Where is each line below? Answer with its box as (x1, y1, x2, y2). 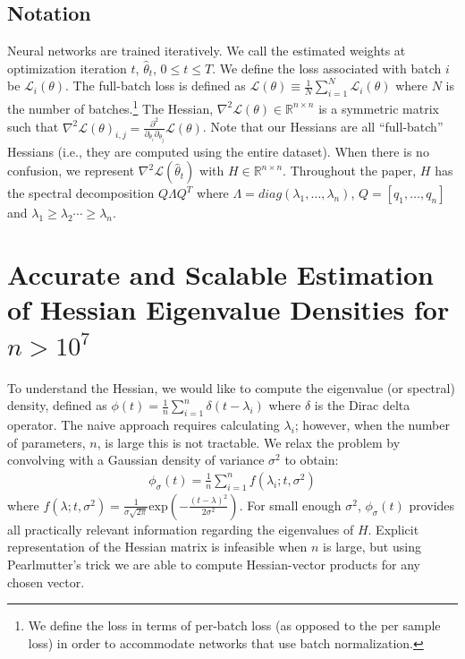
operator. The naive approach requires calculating (7, 415, 280, 433)
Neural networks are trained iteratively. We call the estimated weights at (7, 41, 406, 60)
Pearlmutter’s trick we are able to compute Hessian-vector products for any (7, 554, 420, 573)
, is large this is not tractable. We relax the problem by (97, 432, 401, 451)
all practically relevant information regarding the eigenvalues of (7, 519, 354, 538)
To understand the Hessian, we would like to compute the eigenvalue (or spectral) (7, 378, 455, 397)
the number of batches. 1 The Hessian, (7, 97, 214, 117)
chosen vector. (7, 572, 85, 591)
